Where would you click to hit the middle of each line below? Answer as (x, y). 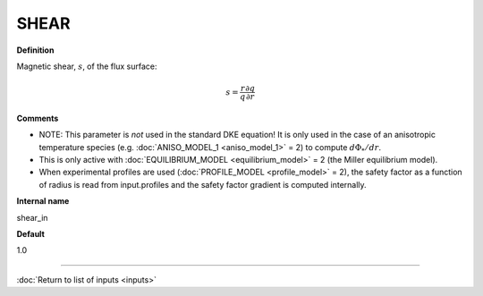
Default (30, 234)
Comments (38, 118)
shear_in (32, 217)
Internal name (43, 201)
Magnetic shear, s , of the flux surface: (87, 66)
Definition (35, 50)
